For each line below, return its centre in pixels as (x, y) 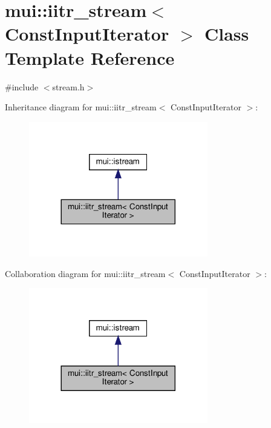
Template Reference (90, 57)
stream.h (68, 86)
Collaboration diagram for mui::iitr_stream (85, 273)
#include (22, 86)
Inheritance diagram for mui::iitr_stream (81, 107)
